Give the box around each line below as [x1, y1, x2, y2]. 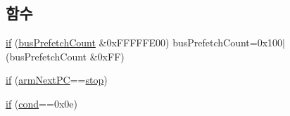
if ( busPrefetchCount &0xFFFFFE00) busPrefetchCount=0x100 [6, 35, 283, 50]
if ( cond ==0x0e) [6, 96, 77, 110]
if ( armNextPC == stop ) [6, 72, 108, 87]
